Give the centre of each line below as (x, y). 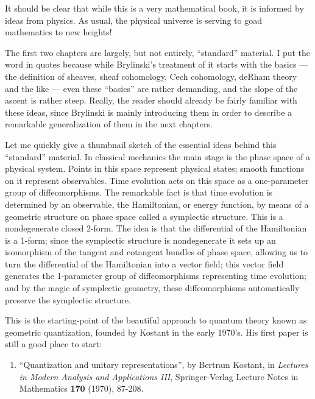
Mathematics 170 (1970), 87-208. (81, 388)
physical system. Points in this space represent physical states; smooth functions (155, 168)
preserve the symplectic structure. (68, 299)
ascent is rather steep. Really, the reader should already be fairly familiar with (151, 100)
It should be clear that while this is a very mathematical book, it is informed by (154, 8)
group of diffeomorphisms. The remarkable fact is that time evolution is (139, 192)
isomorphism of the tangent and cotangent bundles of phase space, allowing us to (157, 252)
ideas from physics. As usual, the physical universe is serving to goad (133, 20)
